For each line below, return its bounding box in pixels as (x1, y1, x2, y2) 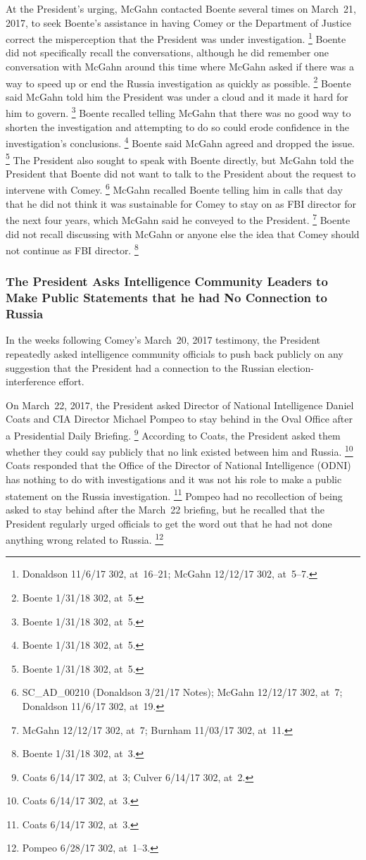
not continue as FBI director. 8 (6, 241, 139, 257)
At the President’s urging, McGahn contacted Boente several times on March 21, (6, 1, 356, 15)
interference (6, 374, 56, 389)
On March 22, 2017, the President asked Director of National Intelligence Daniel (6, 397, 354, 412)
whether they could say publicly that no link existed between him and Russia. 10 (6, 442, 353, 459)
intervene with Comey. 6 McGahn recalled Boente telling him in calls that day (6, 180, 343, 197)
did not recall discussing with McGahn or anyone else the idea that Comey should (6, 226, 360, 241)
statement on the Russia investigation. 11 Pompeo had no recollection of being (6, 486, 343, 503)
